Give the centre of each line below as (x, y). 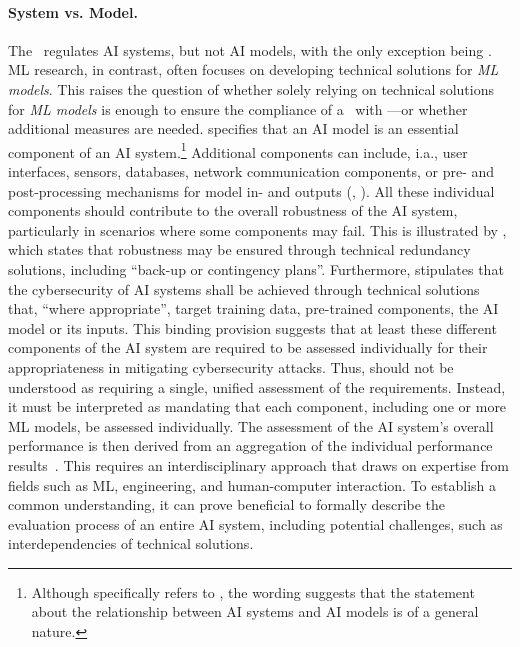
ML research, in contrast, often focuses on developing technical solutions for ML (253, 69)
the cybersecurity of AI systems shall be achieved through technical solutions (244, 288)
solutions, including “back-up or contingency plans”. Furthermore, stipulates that (256, 268)
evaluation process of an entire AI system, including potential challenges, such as (255, 523)
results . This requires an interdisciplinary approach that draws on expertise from (259, 464)
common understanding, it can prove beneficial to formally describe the (227, 504)
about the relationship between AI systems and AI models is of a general (255, 611)
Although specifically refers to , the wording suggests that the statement (253, 591)
